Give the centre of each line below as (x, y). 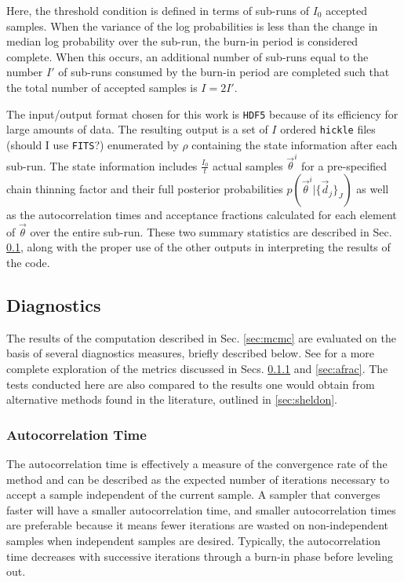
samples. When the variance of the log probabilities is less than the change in (192, 26)
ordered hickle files (328, 129)
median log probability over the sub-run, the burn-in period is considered (182, 41)
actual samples (248, 165)
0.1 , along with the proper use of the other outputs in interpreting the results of (198, 247)
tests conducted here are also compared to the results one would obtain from (191, 384)
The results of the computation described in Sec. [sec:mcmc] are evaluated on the (201, 337)
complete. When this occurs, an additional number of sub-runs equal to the (187, 56)
